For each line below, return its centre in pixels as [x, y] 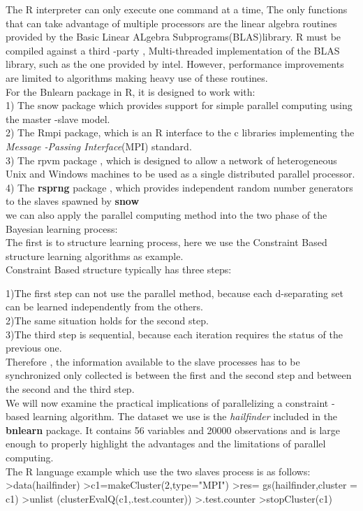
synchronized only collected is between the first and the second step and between [179, 375]
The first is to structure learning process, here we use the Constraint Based [166, 242]
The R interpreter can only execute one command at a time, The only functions [177, 9]
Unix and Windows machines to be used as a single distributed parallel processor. [180, 174]
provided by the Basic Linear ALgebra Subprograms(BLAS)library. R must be [173, 37]
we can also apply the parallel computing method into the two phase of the [166, 214]
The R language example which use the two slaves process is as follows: [158, 471]
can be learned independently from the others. [104, 307]
